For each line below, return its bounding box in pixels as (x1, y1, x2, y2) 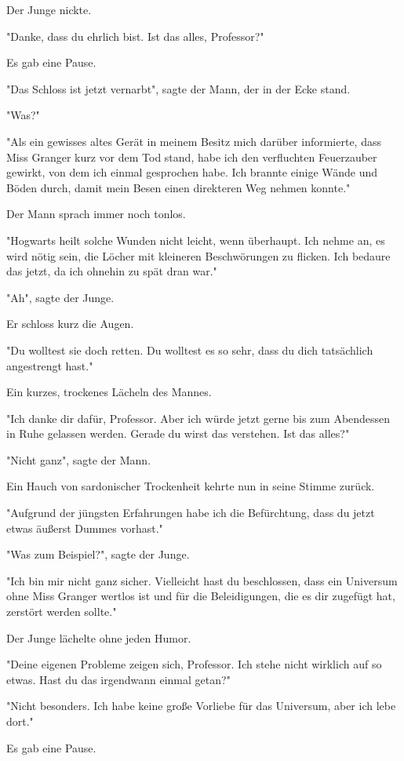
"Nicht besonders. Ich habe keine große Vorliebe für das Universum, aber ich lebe (6, 697, 396, 714)
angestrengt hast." (6, 357, 93, 373)
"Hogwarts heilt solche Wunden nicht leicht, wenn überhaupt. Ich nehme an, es (6, 231, 385, 248)
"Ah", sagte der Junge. (6, 289, 115, 305)
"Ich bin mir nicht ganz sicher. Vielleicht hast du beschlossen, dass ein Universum (6, 572, 398, 588)
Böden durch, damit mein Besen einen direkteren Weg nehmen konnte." (6, 179, 351, 195)
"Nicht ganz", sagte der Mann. (6, 451, 151, 468)
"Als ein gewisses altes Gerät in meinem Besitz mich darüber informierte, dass (6, 133, 381, 149)
